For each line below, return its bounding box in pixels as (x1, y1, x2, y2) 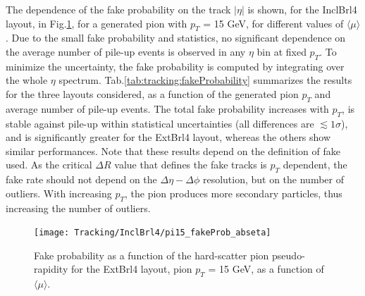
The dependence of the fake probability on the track (6, 2, 231, 16)
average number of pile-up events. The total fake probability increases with (6, 101, 329, 116)
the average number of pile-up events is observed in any (6, 44, 246, 58)
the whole (6, 73, 48, 87)
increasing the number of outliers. (6, 200, 151, 215)
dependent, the (283, 157, 347, 172)
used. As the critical (6, 157, 92, 172)
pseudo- (272, 247, 305, 262)
